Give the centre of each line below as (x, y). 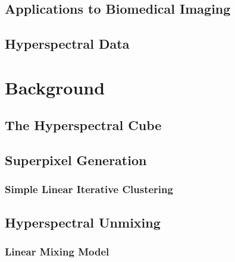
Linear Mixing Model (57, 252)
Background (55, 87)
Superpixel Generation (76, 160)
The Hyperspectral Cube (83, 125)
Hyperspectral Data (67, 44)
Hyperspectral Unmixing (83, 222)
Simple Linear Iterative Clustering (89, 189)
